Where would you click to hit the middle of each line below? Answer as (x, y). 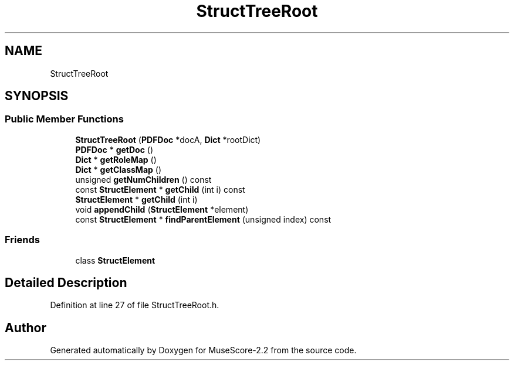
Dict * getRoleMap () (116, 159)
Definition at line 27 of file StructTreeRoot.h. (135, 305)
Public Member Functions (64, 119)
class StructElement (115, 260)
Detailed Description (66, 282)
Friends (22, 240)
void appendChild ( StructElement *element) (162, 209)
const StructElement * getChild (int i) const (160, 189)
